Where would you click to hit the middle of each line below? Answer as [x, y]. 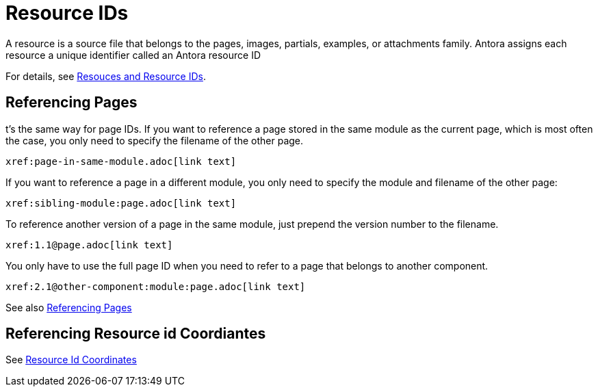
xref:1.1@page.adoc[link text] [89, 245]
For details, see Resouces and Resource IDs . [106, 76]
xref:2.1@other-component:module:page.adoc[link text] [156, 286]
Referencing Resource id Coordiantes [136, 334]
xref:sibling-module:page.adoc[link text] [121, 203]
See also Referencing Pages [69, 307]
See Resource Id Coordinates [71, 360]
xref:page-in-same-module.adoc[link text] [121, 161]
